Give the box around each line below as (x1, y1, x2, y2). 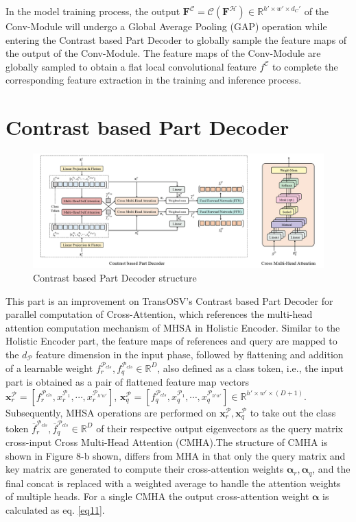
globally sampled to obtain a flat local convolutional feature (5, 59, 257, 73)
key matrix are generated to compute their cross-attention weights (5, 462, 284, 476)
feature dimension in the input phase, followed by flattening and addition (36, 347, 344, 361)
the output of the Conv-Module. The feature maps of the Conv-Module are (5, 46, 321, 60)
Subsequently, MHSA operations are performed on (5, 405, 217, 419)
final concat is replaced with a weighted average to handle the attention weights (5, 475, 341, 490)
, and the (312, 462, 351, 476)
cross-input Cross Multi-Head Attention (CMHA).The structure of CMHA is (5, 435, 328, 449)
